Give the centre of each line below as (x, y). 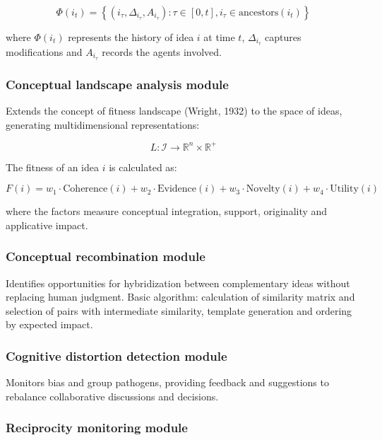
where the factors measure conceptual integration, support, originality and (167, 211)
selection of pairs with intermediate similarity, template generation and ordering (179, 310)
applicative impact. (47, 225)
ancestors (259, 13)
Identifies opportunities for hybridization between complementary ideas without (178, 283)
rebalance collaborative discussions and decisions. (112, 396)
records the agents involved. (162, 51)
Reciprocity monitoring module (97, 428)
